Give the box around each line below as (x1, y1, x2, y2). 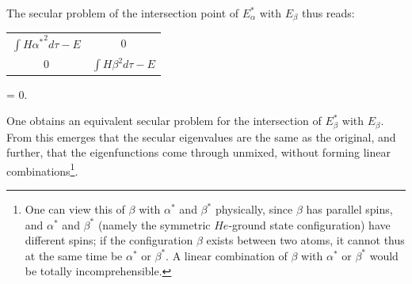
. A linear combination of (166, 247, 288, 263)
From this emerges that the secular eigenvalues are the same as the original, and (6, 128, 396, 145)
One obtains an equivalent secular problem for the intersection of (6, 112, 322, 129)
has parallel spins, (306, 201, 393, 218)
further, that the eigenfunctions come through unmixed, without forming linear (6, 144, 391, 161)
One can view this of (25, 201, 125, 218)
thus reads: (302, 5, 355, 21)
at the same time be (25, 247, 123, 263)
